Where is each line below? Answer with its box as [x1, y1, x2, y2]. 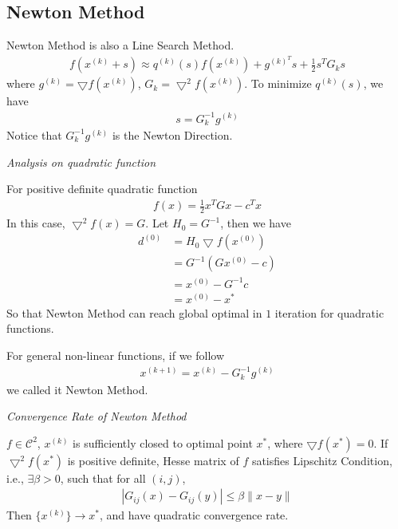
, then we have [220, 215, 291, 231]
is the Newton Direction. [112, 126, 233, 143]
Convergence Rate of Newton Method [6, 408, 187, 424]
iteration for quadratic [274, 304, 384, 321]
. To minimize [244, 75, 312, 92]
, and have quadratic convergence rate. [100, 507, 289, 523]
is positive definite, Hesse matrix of [67, 452, 239, 468]
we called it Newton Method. [6, 381, 148, 397]
